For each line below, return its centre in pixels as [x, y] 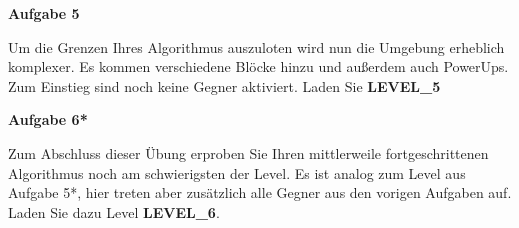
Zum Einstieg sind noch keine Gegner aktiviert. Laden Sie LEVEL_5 [224, 85]
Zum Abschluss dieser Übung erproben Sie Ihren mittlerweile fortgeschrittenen [248, 152]
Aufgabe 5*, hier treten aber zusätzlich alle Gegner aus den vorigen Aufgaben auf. [260, 192]
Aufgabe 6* [48, 119]
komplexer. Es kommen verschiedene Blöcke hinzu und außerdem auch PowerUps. [258, 66]
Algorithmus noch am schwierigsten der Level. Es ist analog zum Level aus [237, 172]
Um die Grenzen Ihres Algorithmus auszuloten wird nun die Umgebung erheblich [256, 46]
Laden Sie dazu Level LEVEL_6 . [114, 211]
